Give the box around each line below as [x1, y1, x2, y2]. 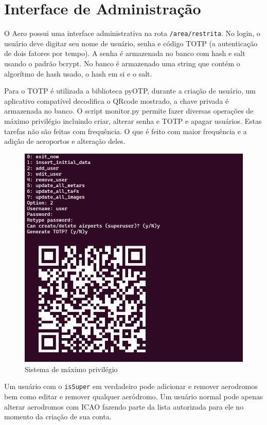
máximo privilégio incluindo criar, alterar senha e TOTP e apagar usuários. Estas [4, 115, 262, 126]
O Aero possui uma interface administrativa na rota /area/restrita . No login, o [4, 28, 260, 39]
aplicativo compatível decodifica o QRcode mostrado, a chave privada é [4, 95, 229, 106]
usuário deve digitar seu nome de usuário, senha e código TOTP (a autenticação [4, 38, 258, 48]
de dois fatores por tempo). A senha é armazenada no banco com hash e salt [4, 48, 245, 59]
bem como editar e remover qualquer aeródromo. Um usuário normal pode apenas [4, 391, 263, 402]
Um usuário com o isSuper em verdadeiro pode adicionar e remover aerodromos [4, 381, 258, 392]
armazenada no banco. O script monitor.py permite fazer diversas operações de [4, 105, 254, 116]
